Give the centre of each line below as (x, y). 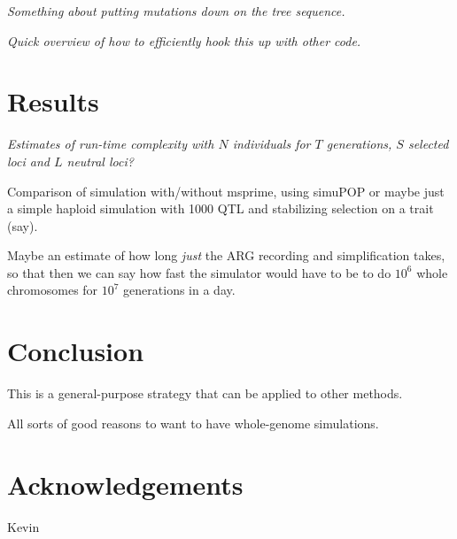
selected (428, 144)
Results (53, 101)
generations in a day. (179, 290)
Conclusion (76, 351)
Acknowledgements (125, 484)
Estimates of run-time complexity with (111, 144)
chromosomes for (53, 290)
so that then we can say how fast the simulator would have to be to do (199, 272)
